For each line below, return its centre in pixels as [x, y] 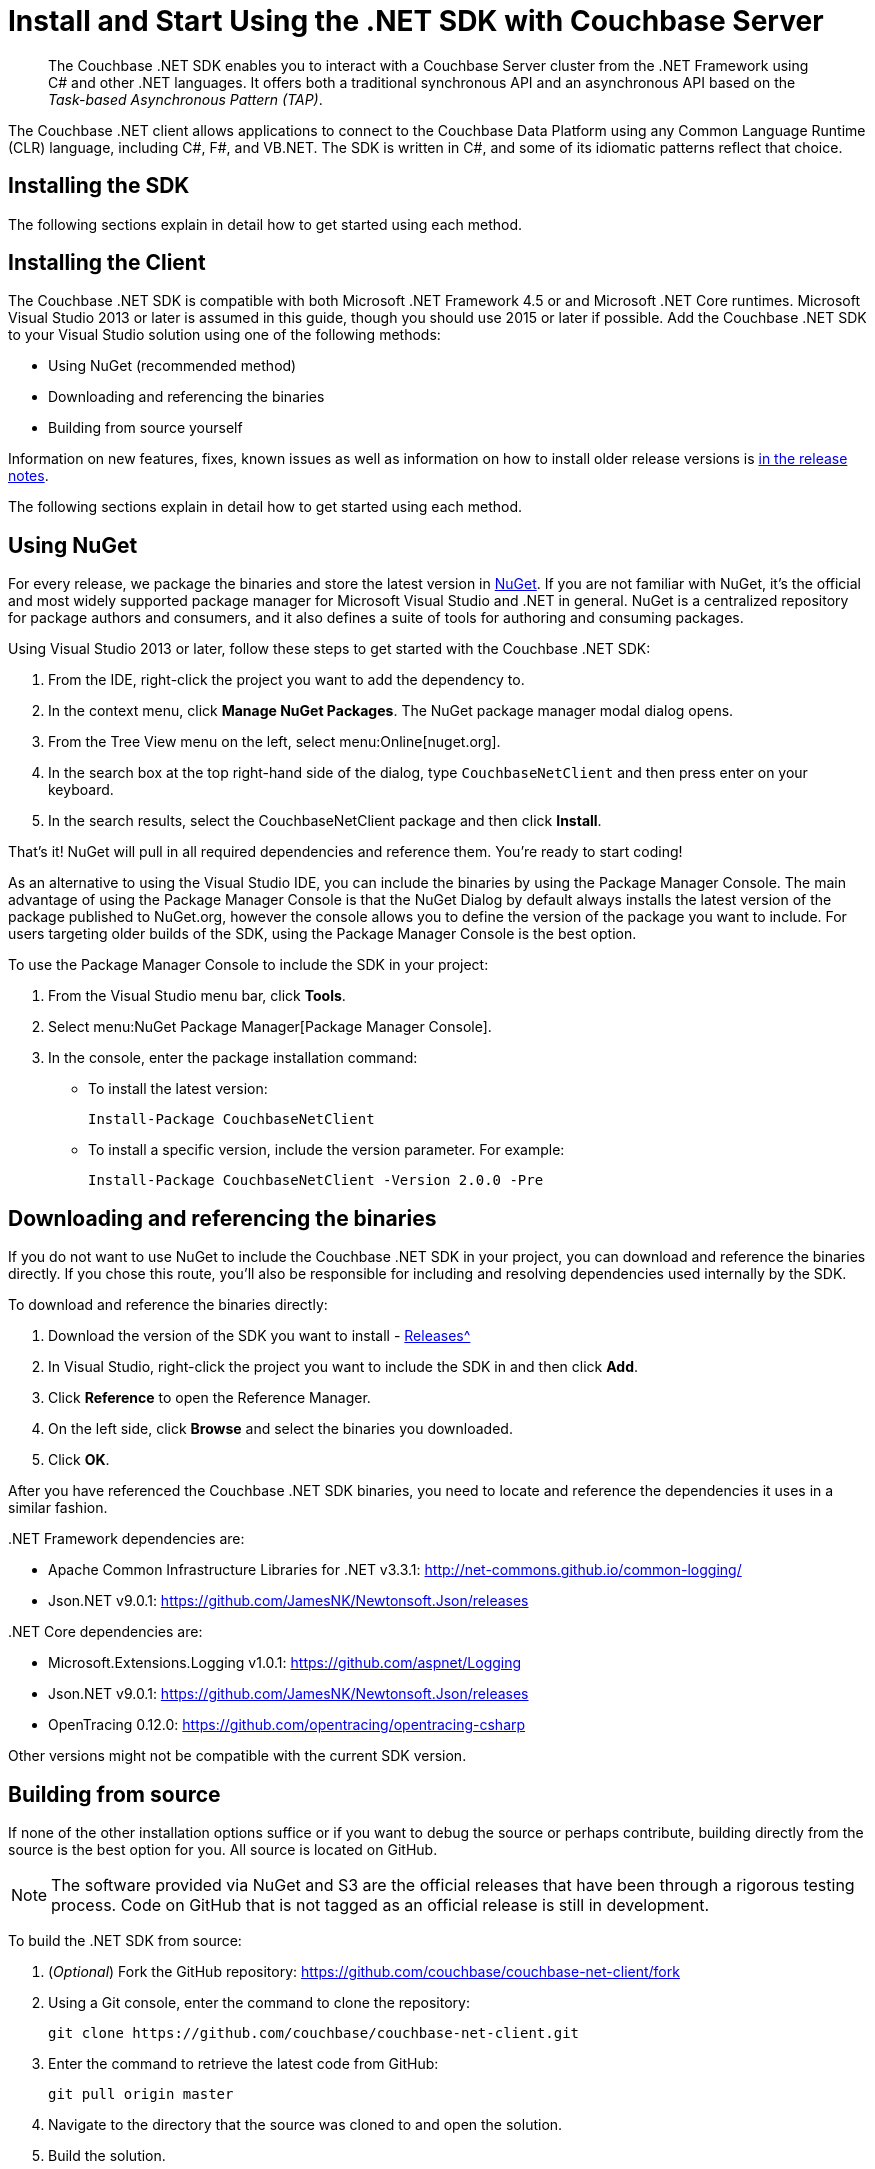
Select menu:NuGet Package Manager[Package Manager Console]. [270, 1027]
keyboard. [81, 790]
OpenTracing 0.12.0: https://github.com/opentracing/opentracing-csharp [287, 1725]
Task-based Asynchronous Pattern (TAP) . [185, 99]
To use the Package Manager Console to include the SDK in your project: [248, 965]
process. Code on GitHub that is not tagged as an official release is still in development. [380, 1904]
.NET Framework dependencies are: [126, 1539]
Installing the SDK [99, 186]
